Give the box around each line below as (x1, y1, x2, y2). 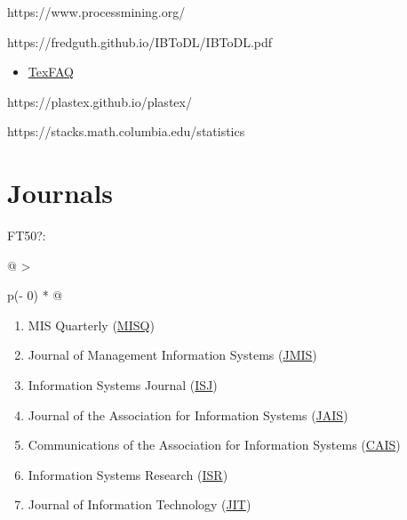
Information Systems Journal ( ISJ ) (28, 376, 218, 394)
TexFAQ (28, 62, 74, 81)
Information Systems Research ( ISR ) (28, 465, 228, 483)
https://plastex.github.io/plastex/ (7, 92, 192, 110)
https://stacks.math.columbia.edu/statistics (7, 122, 245, 141)
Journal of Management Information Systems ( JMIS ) (28, 345, 317, 364)
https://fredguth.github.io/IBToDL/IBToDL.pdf (7, 32, 273, 51)
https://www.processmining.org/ (7, 3, 186, 20)
